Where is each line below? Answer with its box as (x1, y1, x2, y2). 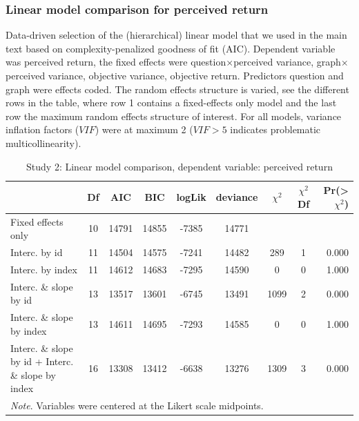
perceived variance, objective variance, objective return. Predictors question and (6, 68, 344, 82)
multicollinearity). (6, 135, 81, 150)
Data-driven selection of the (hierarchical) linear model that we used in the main (6, 28, 347, 42)
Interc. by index (10, 262, 77, 276)
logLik (176, 189, 206, 204)
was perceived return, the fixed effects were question (6, 55, 226, 69)
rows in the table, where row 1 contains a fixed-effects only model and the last (6, 95, 337, 110)
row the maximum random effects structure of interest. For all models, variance (6, 108, 342, 123)
